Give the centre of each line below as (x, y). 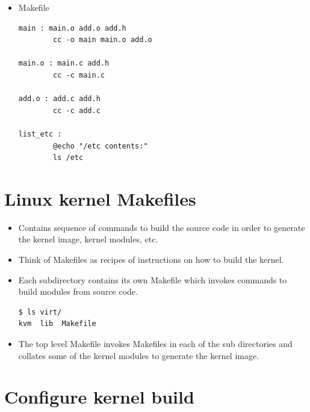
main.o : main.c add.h (64, 63)
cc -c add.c (77, 110)
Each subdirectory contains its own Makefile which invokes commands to (153, 279)
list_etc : (40, 134)
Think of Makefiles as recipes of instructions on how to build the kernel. (151, 260)
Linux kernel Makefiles (100, 198)
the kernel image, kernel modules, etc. (88, 239)
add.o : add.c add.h (59, 99)
